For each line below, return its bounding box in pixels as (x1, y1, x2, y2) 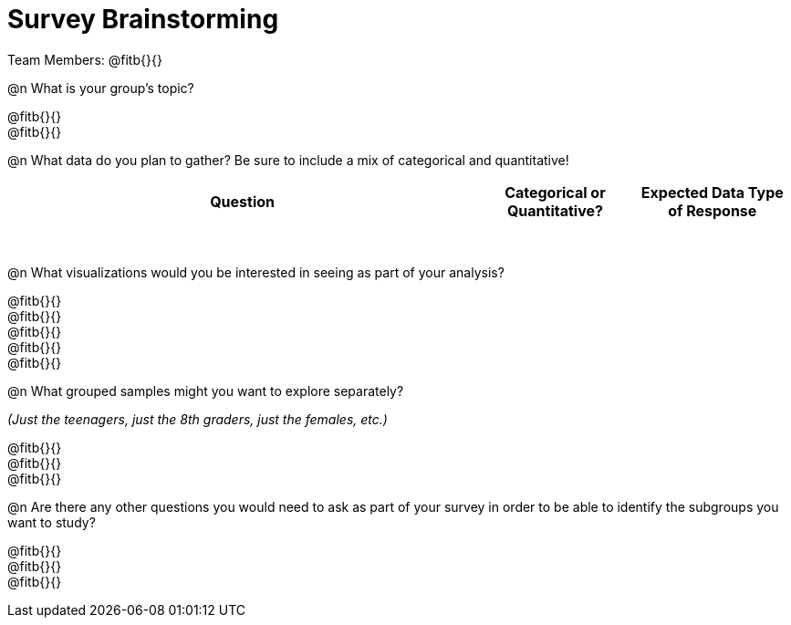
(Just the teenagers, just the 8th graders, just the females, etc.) (7, 411, 388, 427)
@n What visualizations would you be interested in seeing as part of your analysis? (7, 264, 505, 280)
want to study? (7, 514, 96, 530)
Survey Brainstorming (7, 4, 279, 35)
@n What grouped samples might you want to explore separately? (7, 382, 404, 399)
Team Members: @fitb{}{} (7, 51, 162, 68)
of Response (668, 201, 757, 220)
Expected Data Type (640, 182, 784, 202)
